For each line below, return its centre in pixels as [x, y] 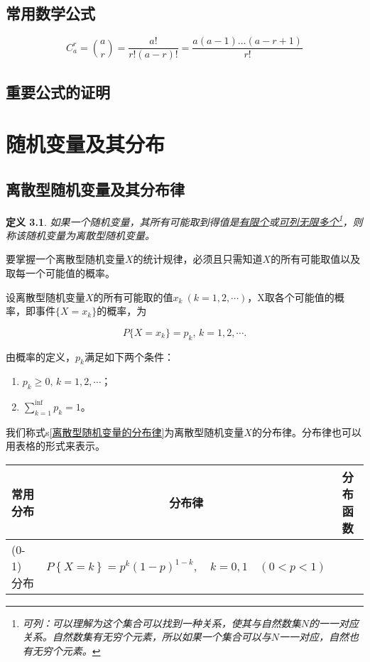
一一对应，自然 [314, 637]
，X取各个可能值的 [291, 297]
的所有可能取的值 [133, 297]
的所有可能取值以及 [316, 259]
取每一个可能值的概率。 [60, 273]
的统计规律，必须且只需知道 [198, 259]
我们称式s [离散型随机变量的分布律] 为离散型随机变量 [125, 432]
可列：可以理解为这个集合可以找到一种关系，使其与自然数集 [162, 623]
